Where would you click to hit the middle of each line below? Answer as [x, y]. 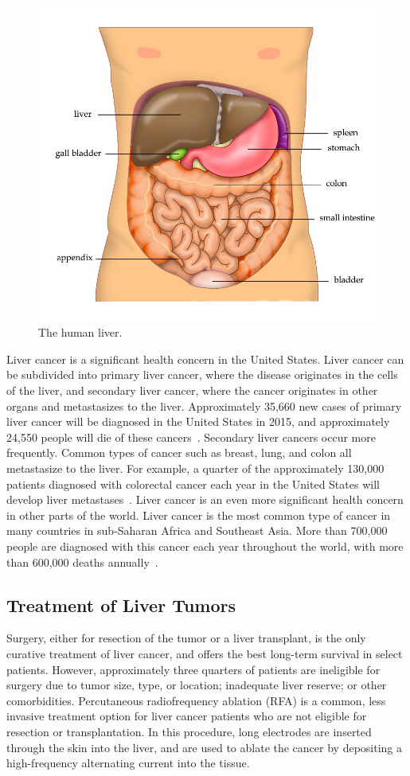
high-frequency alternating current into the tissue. [128, 763]
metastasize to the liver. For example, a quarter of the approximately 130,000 [195, 468]
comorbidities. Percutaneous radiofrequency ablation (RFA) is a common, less [196, 700]
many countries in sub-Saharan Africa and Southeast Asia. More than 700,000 [197, 530]
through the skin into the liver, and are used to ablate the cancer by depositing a [205, 747]
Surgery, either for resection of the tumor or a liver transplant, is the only [186, 638]
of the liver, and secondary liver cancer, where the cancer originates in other [192, 390]
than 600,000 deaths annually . [82, 562]
